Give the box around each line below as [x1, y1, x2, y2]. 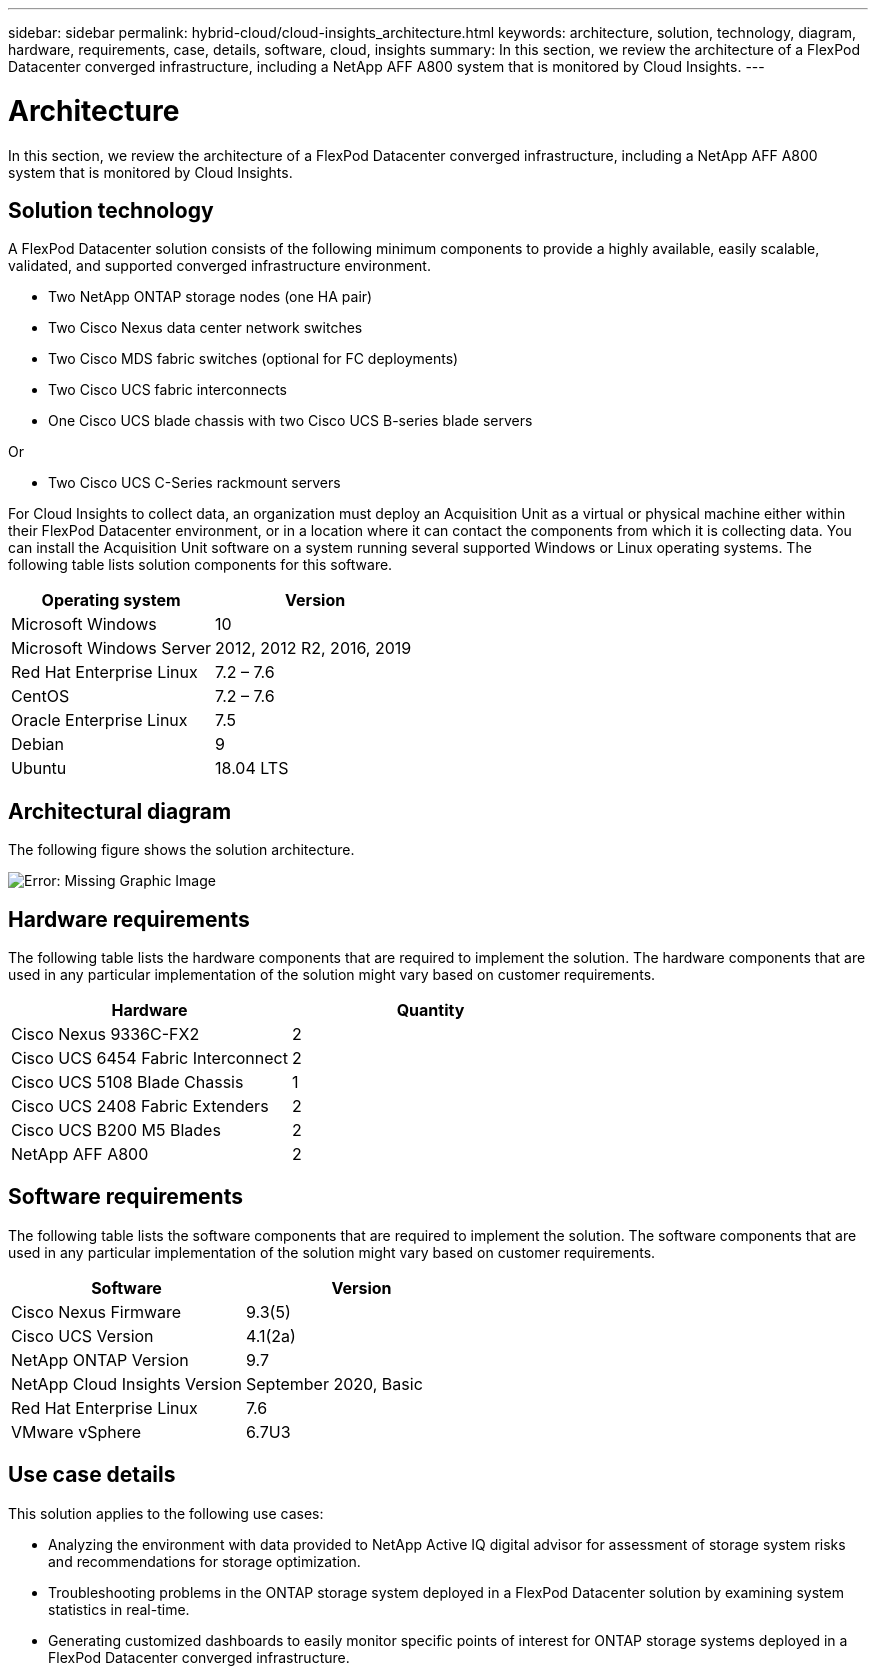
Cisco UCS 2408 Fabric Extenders [11, 1096, 269, 1117]
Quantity [396, 1000, 465, 1021]
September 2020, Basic [245, 1373, 423, 1394]
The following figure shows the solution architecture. [8, 841, 355, 859]
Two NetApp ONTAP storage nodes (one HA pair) [48, 288, 373, 306]
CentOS [11, 686, 70, 707]
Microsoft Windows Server [11, 638, 212, 659]
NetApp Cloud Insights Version [11, 1373, 242, 1394]
